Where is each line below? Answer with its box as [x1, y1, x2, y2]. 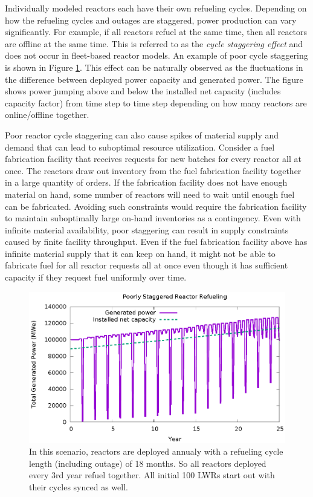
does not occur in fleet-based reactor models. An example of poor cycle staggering [5, 49, 308, 62]
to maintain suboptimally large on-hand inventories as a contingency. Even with [5, 212, 301, 224]
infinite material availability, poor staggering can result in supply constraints [5, 223, 289, 236]
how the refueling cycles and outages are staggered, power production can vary [5, 13, 297, 26]
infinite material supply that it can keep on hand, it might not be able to [5, 247, 276, 259]
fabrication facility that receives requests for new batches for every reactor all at [5, 152, 302, 165]
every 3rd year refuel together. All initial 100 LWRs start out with [29, 469, 275, 481]
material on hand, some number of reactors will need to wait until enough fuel [5, 187, 295, 200]
